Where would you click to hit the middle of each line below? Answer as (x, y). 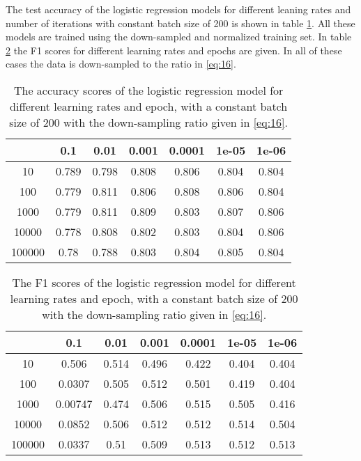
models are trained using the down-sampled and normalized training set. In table (179, 37)
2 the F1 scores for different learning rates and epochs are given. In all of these (174, 50)
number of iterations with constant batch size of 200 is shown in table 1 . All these (180, 23)
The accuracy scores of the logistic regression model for (148, 90)
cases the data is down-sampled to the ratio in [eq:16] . (121, 64)
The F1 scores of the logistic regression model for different (154, 282)
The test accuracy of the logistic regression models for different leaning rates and (178, 9)
